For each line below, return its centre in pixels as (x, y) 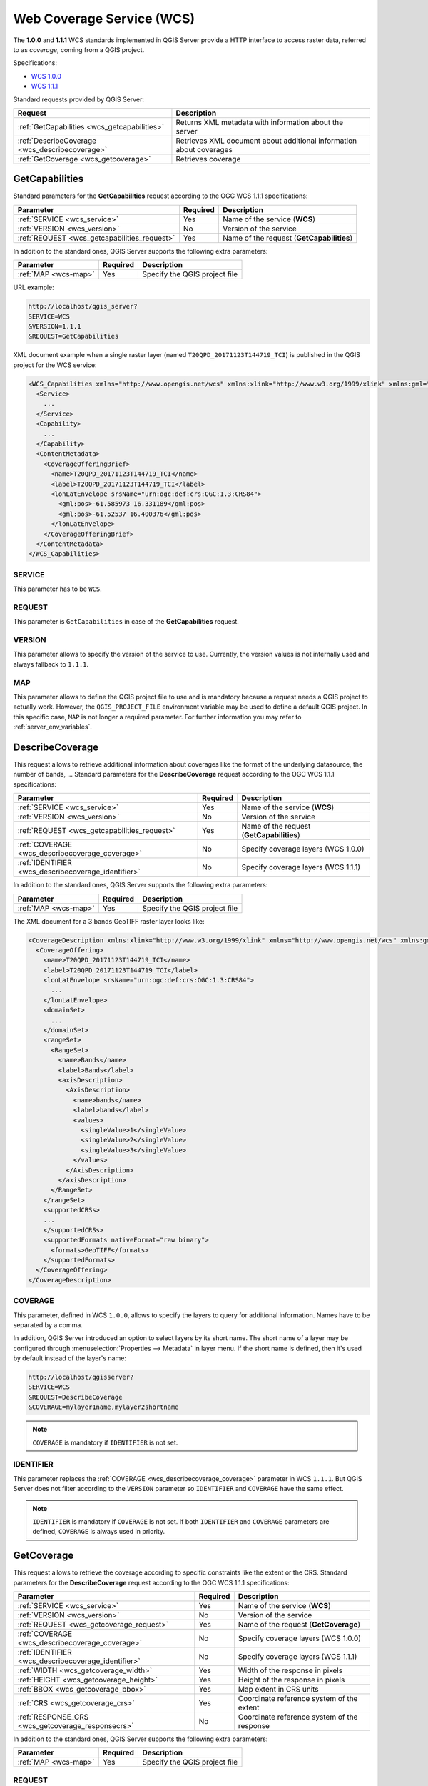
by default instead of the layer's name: (70, 1358)
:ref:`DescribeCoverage (57, 141)
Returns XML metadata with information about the (260, 122)
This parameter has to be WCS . (58, 589)
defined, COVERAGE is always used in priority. (99, 1532)
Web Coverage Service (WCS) (104, 19)
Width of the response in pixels (290, 1670)
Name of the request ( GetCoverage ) (299, 1625)
